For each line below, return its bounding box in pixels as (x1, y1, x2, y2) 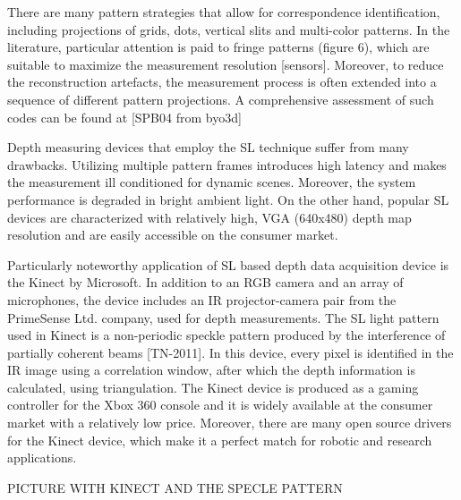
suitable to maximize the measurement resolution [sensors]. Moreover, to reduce (7, 55, 444, 73)
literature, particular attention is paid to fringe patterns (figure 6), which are (7, 38, 430, 56)
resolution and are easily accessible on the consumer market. (7, 225, 338, 244)
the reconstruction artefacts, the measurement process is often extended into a (7, 72, 437, 91)
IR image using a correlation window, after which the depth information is (7, 360, 415, 379)
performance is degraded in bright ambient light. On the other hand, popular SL (7, 190, 449, 208)
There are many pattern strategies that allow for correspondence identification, (7, 3, 440, 21)
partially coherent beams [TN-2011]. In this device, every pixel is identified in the (7, 343, 454, 361)
